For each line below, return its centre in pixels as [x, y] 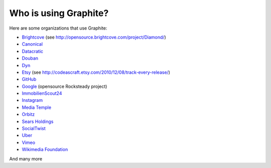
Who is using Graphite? [59, 13]
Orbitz [28, 114]
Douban [30, 58]
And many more [26, 158]
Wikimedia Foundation [45, 149]
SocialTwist [34, 128]
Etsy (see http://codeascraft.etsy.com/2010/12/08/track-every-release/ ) [96, 72]
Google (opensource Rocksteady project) [64, 86]
